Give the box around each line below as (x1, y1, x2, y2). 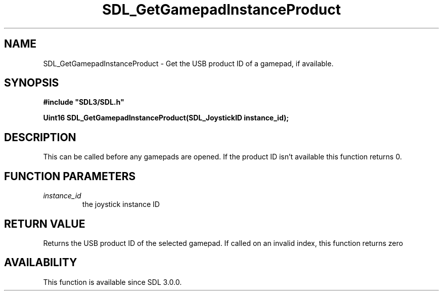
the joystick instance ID (82, 200, 160, 209)
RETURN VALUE (4, 217, 85, 230)
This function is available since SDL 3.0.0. (43, 277, 182, 286)
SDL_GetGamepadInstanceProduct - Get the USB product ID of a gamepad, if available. (43, 59, 334, 68)
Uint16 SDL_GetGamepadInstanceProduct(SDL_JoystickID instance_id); (43, 113, 289, 122)
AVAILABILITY (4, 256, 77, 269)
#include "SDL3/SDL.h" (43, 98, 124, 107)
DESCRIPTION (4, 131, 76, 144)
